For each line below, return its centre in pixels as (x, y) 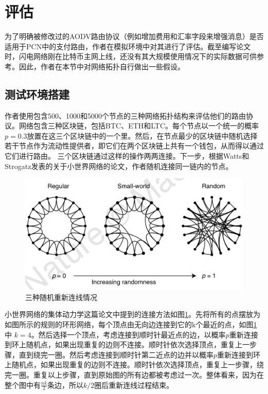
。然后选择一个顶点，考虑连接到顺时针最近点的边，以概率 (128, 334)
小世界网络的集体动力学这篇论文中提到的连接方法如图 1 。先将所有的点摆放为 (132, 314)
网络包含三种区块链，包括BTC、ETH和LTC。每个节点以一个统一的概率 (139, 126)
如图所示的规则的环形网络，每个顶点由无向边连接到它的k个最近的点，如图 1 (131, 324)
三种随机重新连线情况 (61, 297)
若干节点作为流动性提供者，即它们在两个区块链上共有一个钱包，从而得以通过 (134, 146)
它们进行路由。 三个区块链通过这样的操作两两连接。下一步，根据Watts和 (127, 156)
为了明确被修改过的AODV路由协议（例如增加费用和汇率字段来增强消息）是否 (134, 36)
